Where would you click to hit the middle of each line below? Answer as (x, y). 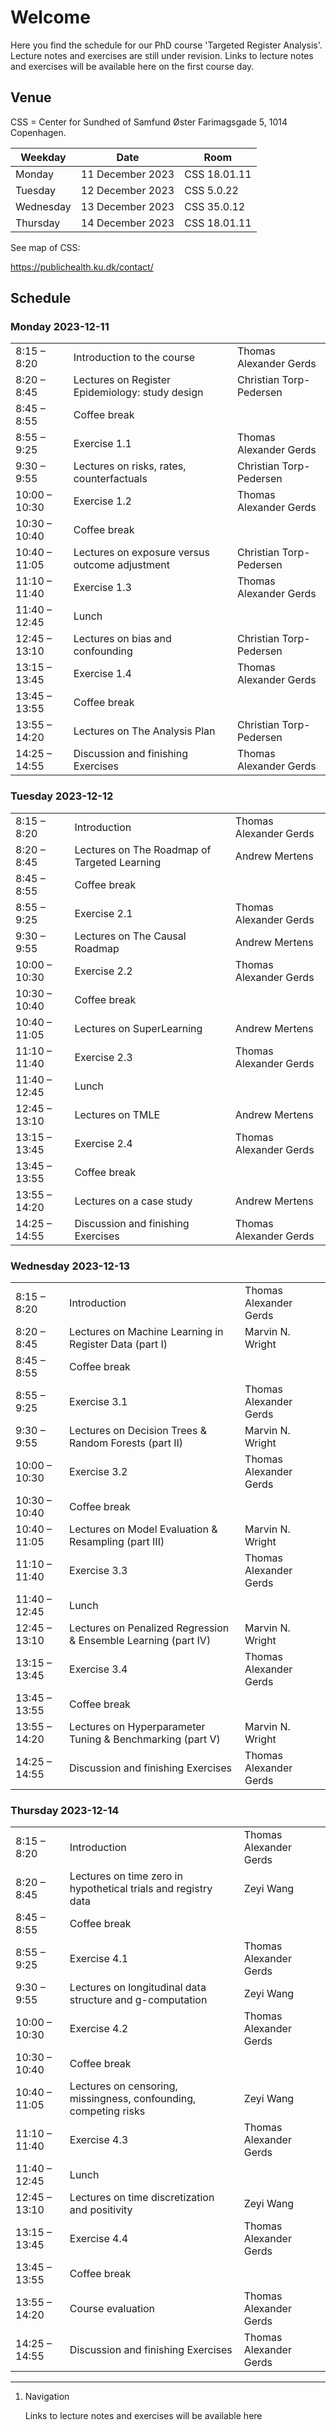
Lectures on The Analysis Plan (144, 731)
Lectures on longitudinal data (138, 1988)
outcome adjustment (122, 565)
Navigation (47, 2397)
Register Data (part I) (118, 1344)
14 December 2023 (127, 223)
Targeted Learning (118, 862)
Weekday (43, 157)
